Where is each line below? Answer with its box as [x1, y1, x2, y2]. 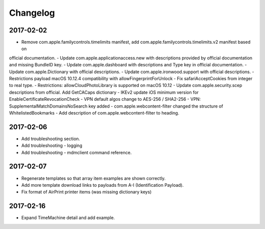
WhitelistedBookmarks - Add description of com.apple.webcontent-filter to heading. [9, 110, 179, 115]
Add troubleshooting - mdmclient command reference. [21, 149, 132, 155]
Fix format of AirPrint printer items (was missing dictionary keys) [21, 189, 152, 195]
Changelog [9, 7, 55, 18]
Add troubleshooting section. [21, 136, 80, 142]
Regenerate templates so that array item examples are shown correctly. [21, 175, 166, 181]
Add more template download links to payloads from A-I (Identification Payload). [21, 182, 184, 188]
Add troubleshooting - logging [21, 143, 82, 148]
